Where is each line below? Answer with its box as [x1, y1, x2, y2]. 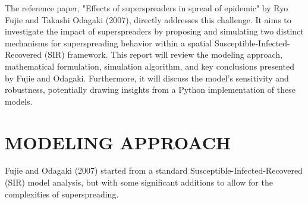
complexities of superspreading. [5, 187, 119, 200]
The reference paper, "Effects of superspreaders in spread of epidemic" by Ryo [5, 2, 288, 14]
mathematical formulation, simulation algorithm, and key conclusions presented [5, 59, 294, 72]
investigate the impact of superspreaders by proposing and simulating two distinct [5, 25, 304, 37]
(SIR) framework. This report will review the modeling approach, [44, 48, 283, 61]
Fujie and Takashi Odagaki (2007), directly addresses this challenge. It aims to [5, 13, 291, 26]
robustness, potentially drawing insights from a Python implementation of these [5, 83, 296, 96]
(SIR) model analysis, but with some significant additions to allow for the [5, 176, 273, 189]
